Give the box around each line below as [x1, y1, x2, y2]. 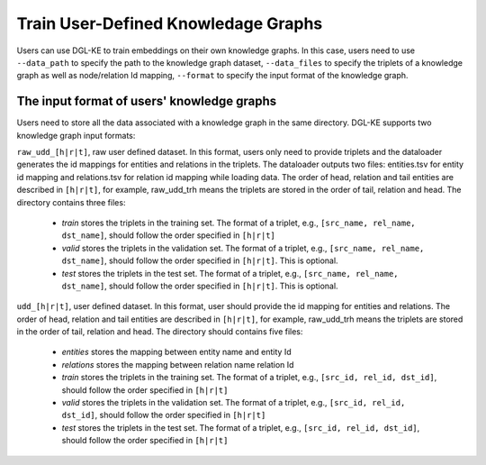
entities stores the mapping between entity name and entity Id [61, 347, 292, 358]
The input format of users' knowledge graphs [16, 94, 277, 109]
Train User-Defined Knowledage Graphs [16, 14, 323, 33]
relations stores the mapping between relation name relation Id [61, 359, 294, 369]
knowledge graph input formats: [16, 130, 136, 141]
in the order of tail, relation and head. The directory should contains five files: [16, 326, 303, 337]
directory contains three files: [16, 196, 126, 207]
